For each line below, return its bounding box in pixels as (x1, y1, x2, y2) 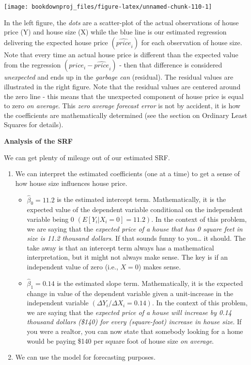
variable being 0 (27, 214, 74, 224)
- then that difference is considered (119, 60, 222, 70)
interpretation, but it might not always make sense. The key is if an (27, 252, 228, 262)
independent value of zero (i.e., (27, 261, 118, 271)
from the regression (4, 60, 61, 70)
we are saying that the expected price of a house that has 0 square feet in (27, 223, 243, 233)
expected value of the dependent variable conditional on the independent (27, 204, 243, 215)
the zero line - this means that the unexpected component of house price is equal (4, 91, 244, 101)
